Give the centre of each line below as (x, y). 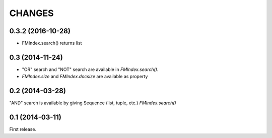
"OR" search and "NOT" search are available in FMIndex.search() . (90, 69)
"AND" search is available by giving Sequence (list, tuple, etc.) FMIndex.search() (93, 103)
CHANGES (31, 13)
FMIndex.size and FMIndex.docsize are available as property (85, 77)
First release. (23, 129)
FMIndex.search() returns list (52, 43)
